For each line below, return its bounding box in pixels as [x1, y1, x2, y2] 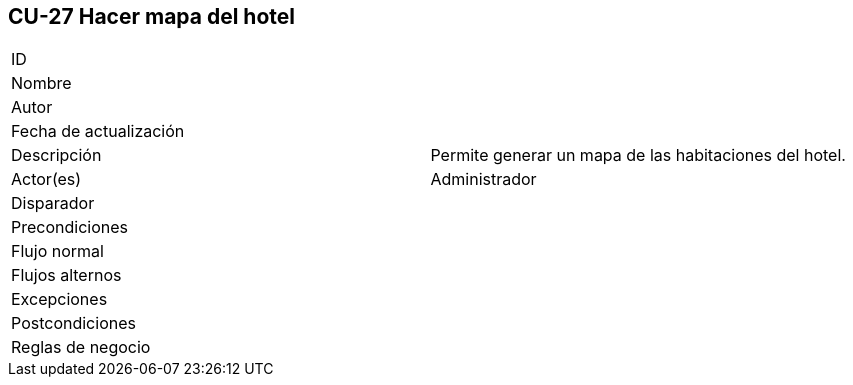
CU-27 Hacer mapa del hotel [8, 4, 295, 29]
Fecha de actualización [11, 121, 185, 142]
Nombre [11, 73, 72, 94]
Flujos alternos [11, 265, 122, 286]
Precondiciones [11, 217, 128, 238]
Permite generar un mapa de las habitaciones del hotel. [430, 145, 846, 166]
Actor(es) [11, 169, 82, 190]
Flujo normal [11, 241, 104, 262]
